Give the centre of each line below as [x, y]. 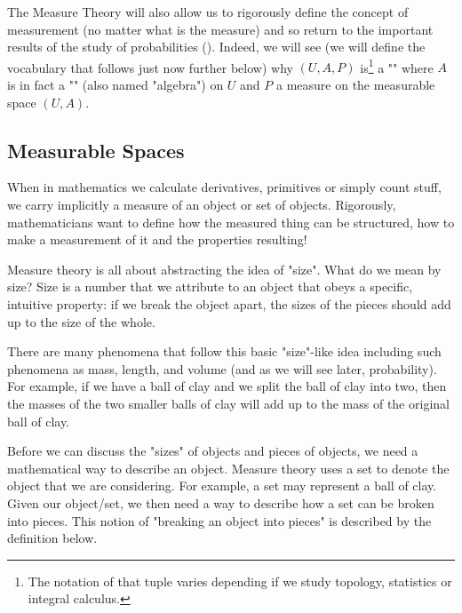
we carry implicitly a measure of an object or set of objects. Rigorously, [202, 205]
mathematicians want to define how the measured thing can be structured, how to [231, 222]
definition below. [52, 538]
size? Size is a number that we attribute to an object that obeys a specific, [210, 287]
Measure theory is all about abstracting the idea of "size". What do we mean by [224, 269]
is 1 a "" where [397, 66]
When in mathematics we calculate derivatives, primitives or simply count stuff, [224, 187]
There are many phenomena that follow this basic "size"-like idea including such [224, 351]
